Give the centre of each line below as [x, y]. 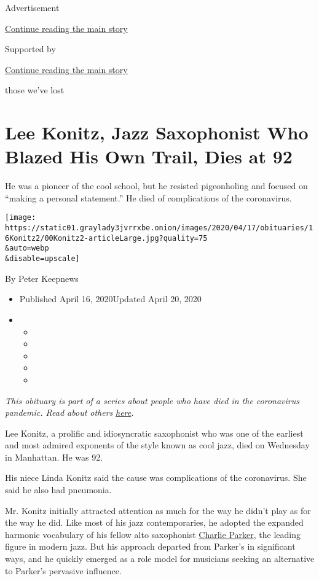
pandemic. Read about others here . [69, 412]
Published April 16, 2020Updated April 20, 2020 [110, 299]
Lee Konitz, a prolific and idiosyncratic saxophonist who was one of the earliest [154, 433]
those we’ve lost [35, 90]
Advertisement [32, 7]
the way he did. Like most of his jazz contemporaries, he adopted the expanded [154, 522]
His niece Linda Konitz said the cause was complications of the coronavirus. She [156, 478]
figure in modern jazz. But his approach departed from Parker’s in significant [150, 546]
